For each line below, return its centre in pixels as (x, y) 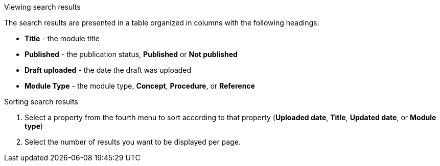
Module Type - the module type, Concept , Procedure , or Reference (140, 86)
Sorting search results (41, 102)
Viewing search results (42, 7)
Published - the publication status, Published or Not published (131, 54)
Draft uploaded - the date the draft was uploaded (108, 70)
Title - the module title (62, 38)
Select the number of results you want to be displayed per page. (133, 142)
